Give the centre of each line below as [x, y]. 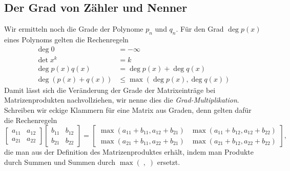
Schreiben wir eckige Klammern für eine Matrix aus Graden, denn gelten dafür [128, 109]
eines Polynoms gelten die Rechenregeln [66, 39]
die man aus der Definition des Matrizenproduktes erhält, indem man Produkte [129, 152]
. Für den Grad [200, 29]
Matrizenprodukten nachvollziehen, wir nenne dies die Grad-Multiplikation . [122, 100]
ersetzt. [169, 162]
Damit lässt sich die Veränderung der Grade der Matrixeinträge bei [110, 90]
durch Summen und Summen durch [60, 162]
